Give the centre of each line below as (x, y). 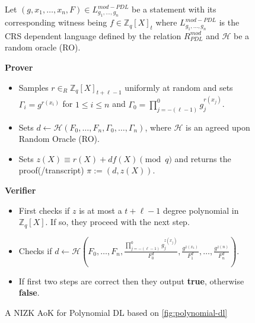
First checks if (44, 210)
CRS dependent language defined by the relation (93, 35)
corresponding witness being (56, 22)
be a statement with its (174, 9)
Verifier (20, 190)
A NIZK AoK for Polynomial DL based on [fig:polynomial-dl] (116, 312)
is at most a (101, 210)
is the (229, 22)
